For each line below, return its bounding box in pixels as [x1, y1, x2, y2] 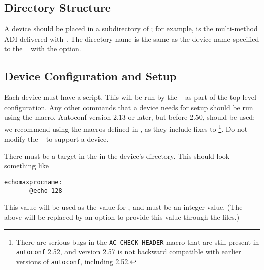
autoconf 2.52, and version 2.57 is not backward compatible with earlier [16, 246, 241, 257]
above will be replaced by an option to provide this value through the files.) [4, 211, 240, 222]
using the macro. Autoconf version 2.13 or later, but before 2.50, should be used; [4, 112, 255, 122]
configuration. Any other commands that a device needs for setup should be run [4, 102, 253, 112]
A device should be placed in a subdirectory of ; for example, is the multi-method [4, 23, 258, 34]
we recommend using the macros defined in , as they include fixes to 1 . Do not [4, 122, 248, 134]
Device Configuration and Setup [4, 68, 177, 84]
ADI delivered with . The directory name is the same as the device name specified [4, 33, 259, 44]
